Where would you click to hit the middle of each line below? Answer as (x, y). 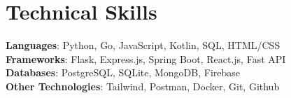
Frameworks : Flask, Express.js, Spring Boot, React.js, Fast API (146, 58)
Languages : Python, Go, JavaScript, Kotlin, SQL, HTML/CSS (143, 45)
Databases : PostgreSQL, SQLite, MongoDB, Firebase (123, 72)
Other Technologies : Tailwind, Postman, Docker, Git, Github (143, 86)
